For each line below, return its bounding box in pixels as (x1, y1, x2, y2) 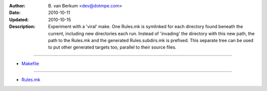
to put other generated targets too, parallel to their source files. (48, 45, 177, 50)
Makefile (21, 60, 40, 66)
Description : (9, 24, 36, 30)
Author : (9, 3, 26, 8)
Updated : (9, 16, 29, 22)
